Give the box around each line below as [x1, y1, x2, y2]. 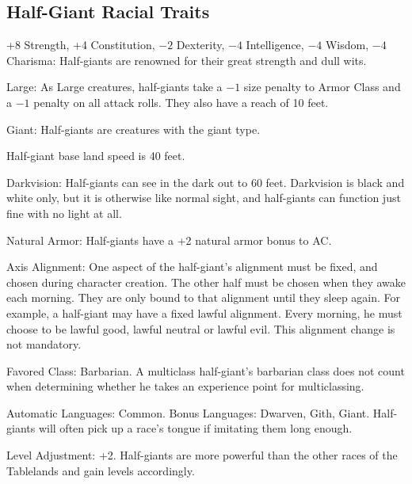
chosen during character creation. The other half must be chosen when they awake [6, 273, 406, 290]
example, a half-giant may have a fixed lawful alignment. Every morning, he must [6, 304, 402, 321]
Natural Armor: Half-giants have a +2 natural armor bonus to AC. [6, 231, 332, 248]
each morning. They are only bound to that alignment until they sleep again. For [6, 289, 401, 306]
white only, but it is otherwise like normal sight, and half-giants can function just [6, 189, 401, 206]
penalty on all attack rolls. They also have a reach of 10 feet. [33, 93, 329, 110]
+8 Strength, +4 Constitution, [6, 36, 155, 53]
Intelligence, [246, 36, 304, 53]
